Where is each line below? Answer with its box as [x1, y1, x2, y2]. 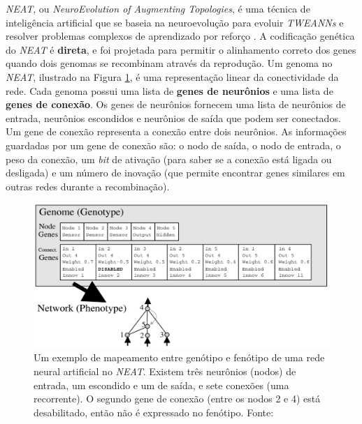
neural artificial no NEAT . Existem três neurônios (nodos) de [34, 363, 296, 378]
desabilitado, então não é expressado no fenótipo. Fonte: [34, 404, 274, 419]
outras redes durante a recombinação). [6, 179, 170, 193]
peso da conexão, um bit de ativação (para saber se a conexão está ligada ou [6, 151, 332, 166]
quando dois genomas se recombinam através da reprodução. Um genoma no [6, 56, 333, 70]
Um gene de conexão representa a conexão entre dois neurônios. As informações [6, 124, 347, 139]
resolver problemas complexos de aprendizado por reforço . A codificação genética [6, 29, 355, 43]
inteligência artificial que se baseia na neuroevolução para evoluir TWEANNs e [6, 15, 344, 29]
